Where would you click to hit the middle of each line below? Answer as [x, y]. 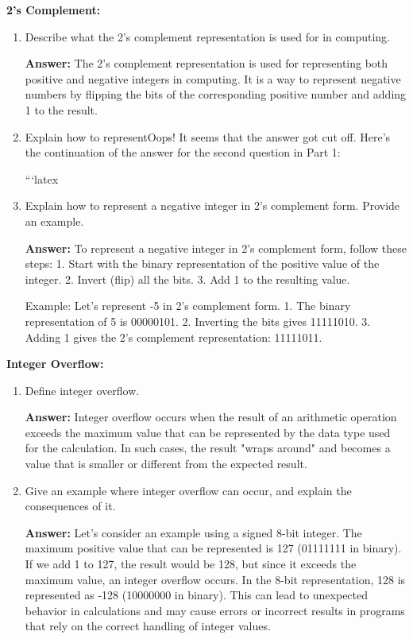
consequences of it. [70, 506]
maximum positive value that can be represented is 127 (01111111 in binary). [213, 548]
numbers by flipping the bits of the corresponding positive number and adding [216, 94]
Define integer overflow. [82, 390]
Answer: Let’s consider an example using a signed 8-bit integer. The [193, 532]
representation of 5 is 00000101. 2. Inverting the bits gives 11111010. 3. [198, 321]
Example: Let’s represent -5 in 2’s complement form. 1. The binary [188, 306]
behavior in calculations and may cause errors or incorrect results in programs [215, 610]
